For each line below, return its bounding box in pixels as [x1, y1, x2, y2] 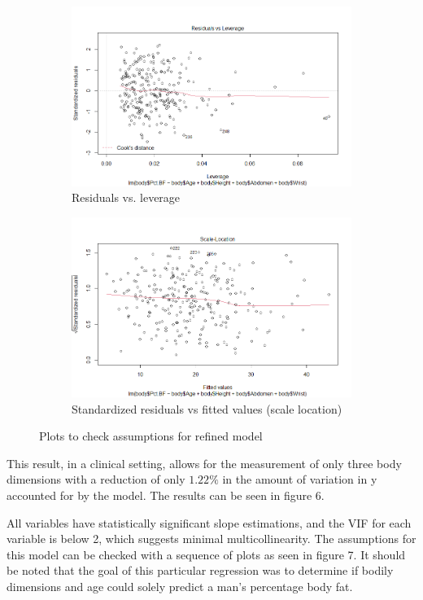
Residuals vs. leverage [72, 189, 181, 206]
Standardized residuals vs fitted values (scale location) [72, 400, 342, 417]
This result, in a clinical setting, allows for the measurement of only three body [7, 454, 402, 471]
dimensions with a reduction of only [7, 471, 185, 488]
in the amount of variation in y [222, 471, 377, 488]
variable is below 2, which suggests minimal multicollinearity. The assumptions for [7, 530, 416, 547]
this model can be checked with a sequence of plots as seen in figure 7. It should [7, 545, 406, 563]
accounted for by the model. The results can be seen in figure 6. [7, 486, 325, 503]
